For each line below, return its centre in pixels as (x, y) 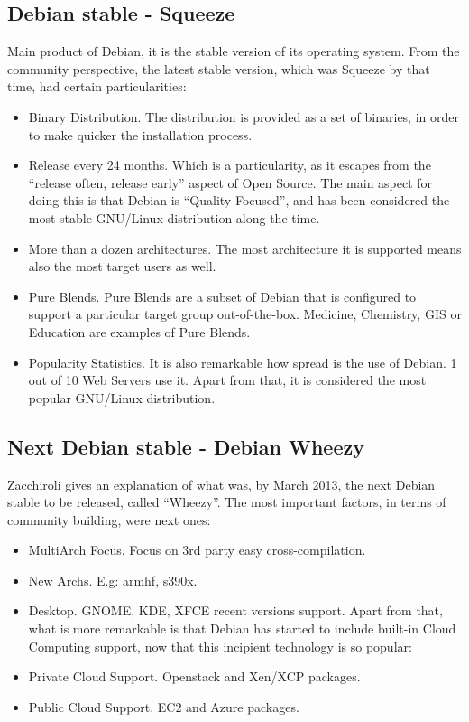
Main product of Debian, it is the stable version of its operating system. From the (234, 51)
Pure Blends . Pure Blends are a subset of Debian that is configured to (222, 296)
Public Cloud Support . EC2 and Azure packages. (164, 706)
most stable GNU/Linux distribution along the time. (174, 217)
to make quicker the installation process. (140, 134)
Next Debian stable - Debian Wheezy (186, 446)
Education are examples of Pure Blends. (139, 331)
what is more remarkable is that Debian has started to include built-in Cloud (242, 628)
